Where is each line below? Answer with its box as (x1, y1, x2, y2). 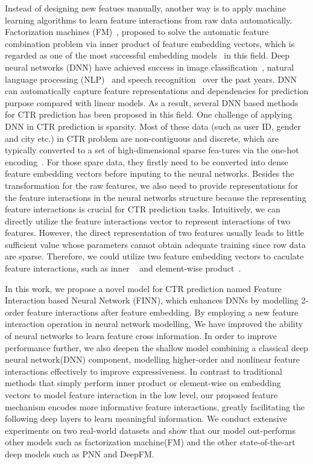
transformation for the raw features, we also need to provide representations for (5, 179, 299, 191)
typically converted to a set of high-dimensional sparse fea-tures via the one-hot (5, 144, 299, 156)
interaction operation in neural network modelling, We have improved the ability (5, 317, 303, 330)
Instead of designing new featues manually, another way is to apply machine (5, 2, 286, 14)
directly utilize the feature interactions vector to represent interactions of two (5, 214, 291, 227)
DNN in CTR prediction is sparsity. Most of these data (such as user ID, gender (5, 119, 301, 132)
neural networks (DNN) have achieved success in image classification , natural (5, 60, 294, 73)
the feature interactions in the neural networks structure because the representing (5, 191, 306, 203)
